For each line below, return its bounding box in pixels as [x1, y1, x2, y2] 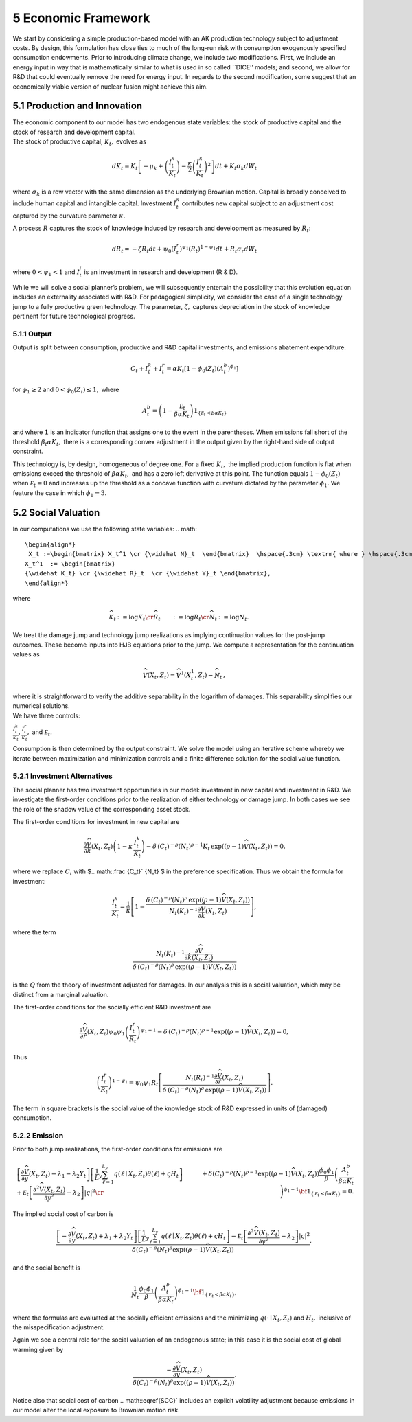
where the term [12, 928, 56, 937]
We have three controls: [12, 711, 80, 720]
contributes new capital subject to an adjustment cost [181, 199, 334, 207]
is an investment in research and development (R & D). [84, 268, 238, 276]
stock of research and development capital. [12, 128, 136, 136]
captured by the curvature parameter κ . [12, 211, 126, 220]
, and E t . [27, 728, 53, 737]
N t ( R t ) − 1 [185, 1073, 215, 1083]
